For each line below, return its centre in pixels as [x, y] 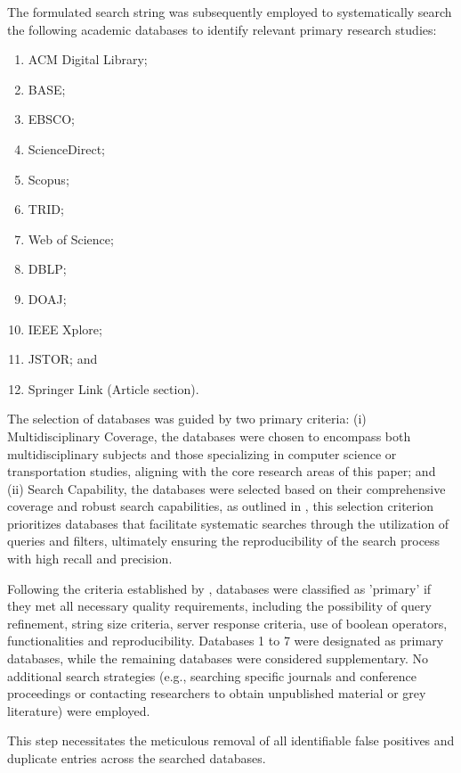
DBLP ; [47, 269]
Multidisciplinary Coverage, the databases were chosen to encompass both [209, 436]
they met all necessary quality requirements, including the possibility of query [219, 606]
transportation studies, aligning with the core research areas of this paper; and [222, 471]
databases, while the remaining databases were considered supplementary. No [218, 658]
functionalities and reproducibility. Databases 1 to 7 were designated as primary [226, 641]
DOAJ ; [47, 298]
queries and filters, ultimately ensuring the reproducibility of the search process [224, 541]
